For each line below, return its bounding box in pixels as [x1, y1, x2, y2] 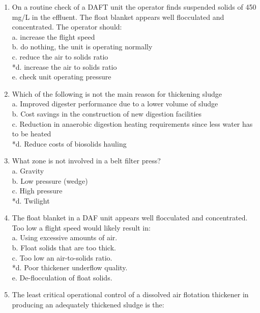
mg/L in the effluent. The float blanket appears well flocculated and [12, 11, 224, 22]
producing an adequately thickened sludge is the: [12, 299, 164, 310]
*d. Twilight [12, 195, 50, 206]
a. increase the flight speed [12, 31, 95, 42]
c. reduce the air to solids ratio [12, 51, 108, 62]
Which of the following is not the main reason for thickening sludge [12, 88, 222, 99]
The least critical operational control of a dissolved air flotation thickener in [12, 289, 249, 300]
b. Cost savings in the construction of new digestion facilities [12, 108, 202, 119]
